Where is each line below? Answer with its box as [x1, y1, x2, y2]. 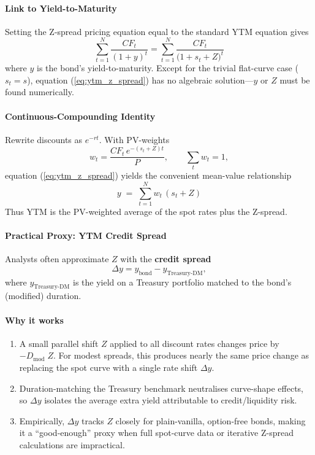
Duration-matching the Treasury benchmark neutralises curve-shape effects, [19, 381, 303, 394]
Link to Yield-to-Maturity [5, 1, 117, 14]
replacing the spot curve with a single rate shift [19, 360, 198, 373]
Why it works [5, 313, 64, 326]
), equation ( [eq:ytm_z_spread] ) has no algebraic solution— [27, 73, 254, 86]
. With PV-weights [99, 133, 170, 146]
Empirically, [19, 414, 65, 427]
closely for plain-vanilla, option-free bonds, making [115, 414, 306, 427]
